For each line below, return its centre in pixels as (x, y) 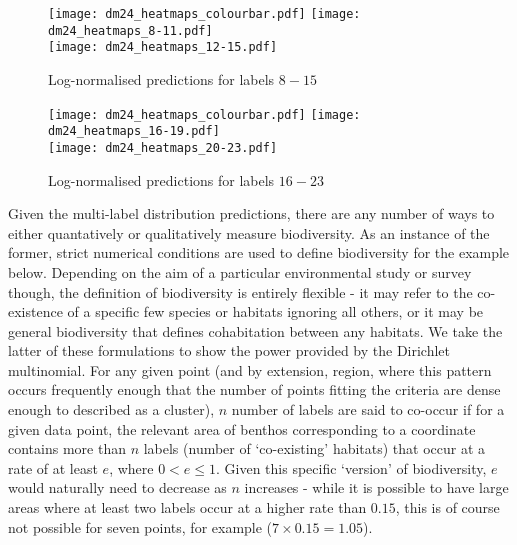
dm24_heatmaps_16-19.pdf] (134, 131)
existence (35, 311)
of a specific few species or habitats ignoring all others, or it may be (275, 311)
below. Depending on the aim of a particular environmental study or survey (240, 271)
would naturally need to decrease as (117, 487)
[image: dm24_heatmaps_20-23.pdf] (163, 147)
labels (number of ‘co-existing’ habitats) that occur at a (314, 448)
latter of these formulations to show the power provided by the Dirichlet (229, 350)
